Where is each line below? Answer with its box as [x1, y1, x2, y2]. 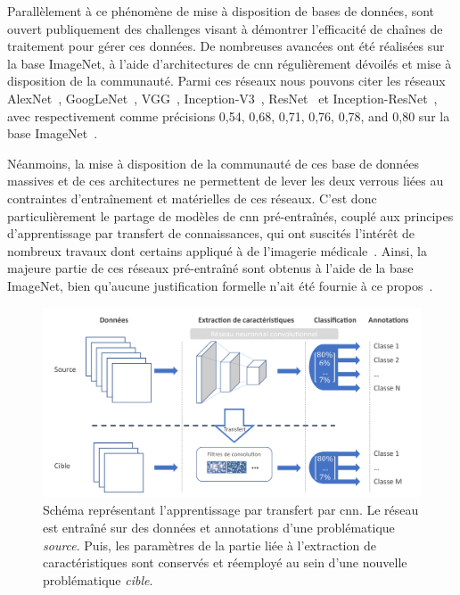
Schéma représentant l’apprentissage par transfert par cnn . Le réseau [43, 500, 419, 519]
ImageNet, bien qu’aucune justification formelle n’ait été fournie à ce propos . [7, 276, 433, 294]
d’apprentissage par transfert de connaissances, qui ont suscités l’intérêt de [7, 224, 415, 243]
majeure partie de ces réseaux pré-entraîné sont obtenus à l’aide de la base [7, 259, 414, 277]
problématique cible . [43, 570, 153, 589]
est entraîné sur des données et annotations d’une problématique [43, 517, 395, 536]
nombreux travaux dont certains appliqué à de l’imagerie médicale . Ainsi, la [7, 241, 427, 260]
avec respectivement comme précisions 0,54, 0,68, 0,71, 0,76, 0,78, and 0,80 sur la [7, 106, 450, 125]
